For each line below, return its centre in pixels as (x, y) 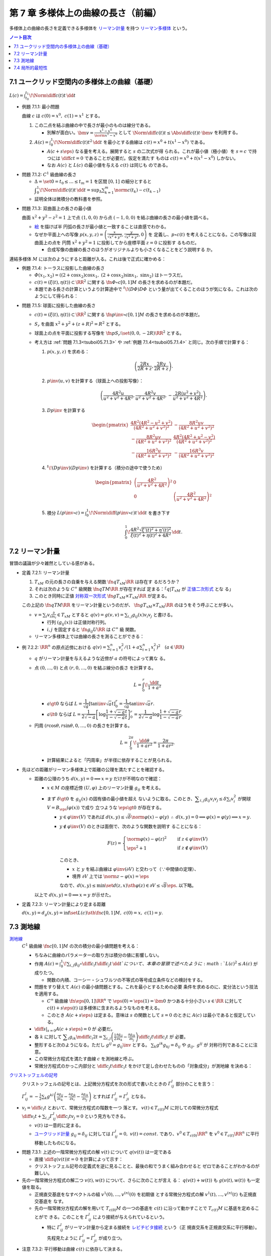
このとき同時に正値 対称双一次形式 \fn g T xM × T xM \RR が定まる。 (102, 596)
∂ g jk (72, 1094)
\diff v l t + (32, 1117)
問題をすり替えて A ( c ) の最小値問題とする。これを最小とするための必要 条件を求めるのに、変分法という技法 (146, 987)
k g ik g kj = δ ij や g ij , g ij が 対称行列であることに (204, 1045)
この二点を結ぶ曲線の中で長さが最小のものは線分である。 (94, 125)
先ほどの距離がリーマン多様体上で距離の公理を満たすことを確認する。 (94, 769)
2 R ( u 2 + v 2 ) (188, 393)
